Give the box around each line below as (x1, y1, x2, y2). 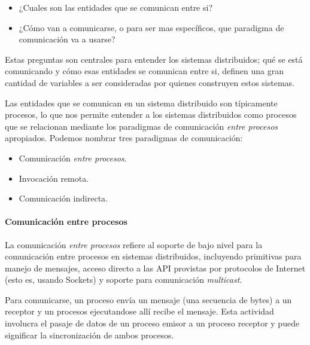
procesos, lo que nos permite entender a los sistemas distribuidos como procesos (5, 108, 297, 121)
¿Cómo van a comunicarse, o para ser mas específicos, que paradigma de (19, 21, 284, 33)
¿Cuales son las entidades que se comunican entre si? (19, 1, 213, 13)
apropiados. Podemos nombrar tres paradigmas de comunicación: (5, 132, 243, 144)
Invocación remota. (19, 172, 89, 184)
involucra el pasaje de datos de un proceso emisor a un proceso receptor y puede (5, 317, 300, 329)
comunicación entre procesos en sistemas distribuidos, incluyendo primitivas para (5, 250, 302, 262)
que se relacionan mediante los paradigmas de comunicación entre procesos (5, 120, 278, 132)
